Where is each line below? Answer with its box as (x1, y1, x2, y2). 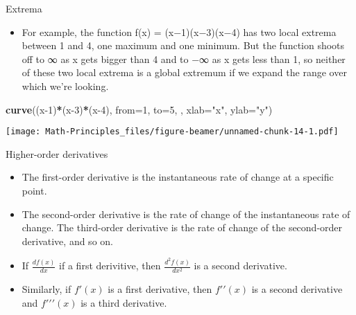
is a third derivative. (80, 296, 167, 310)
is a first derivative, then (108, 282, 212, 296)
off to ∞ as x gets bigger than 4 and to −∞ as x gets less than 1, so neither (22, 51, 346, 66)
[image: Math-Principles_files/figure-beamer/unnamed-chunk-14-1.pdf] (6, 127, 339, 137)
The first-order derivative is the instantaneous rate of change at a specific (22, 170, 334, 184)
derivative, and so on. (22, 233, 113, 248)
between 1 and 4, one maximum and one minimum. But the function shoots (22, 38, 345, 53)
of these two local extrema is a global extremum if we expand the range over (22, 65, 347, 80)
